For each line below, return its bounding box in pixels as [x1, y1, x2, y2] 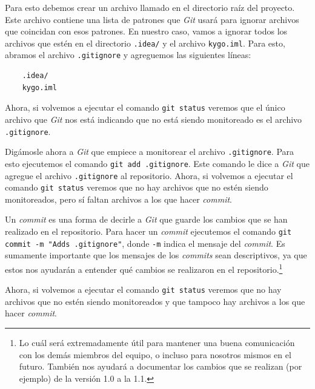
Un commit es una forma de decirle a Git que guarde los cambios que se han [5, 213, 288, 226]
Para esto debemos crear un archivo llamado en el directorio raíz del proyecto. [5, 1, 295, 13]
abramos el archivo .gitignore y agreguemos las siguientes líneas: [5, 48, 251, 61]
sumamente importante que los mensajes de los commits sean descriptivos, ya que [5, 249, 307, 261]
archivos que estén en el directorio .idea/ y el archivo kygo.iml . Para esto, [5, 36, 285, 49]
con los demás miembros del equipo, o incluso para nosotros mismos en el [19, 348, 291, 361]
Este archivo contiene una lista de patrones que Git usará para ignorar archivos [5, 13, 299, 25]
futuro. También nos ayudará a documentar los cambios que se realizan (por [19, 360, 302, 373]
